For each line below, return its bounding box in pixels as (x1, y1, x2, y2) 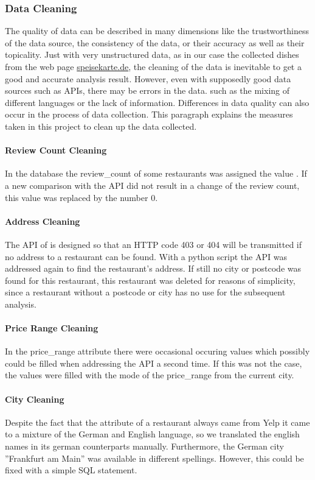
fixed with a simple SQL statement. (5, 464, 137, 476)
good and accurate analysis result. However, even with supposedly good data (5, 72, 291, 85)
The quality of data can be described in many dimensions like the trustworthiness (5, 24, 309, 37)
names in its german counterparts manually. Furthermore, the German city (5, 440, 284, 453)
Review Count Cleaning (5, 144, 107, 157)
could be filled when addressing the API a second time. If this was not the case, (5, 356, 302, 369)
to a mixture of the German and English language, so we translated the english (5, 428, 300, 440)
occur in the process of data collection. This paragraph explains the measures (5, 108, 293, 121)
